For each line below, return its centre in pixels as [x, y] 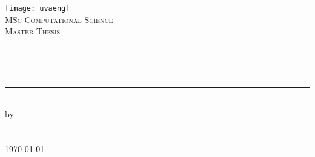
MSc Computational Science [59, 19]
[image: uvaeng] [38, 8]
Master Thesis [33, 31]
